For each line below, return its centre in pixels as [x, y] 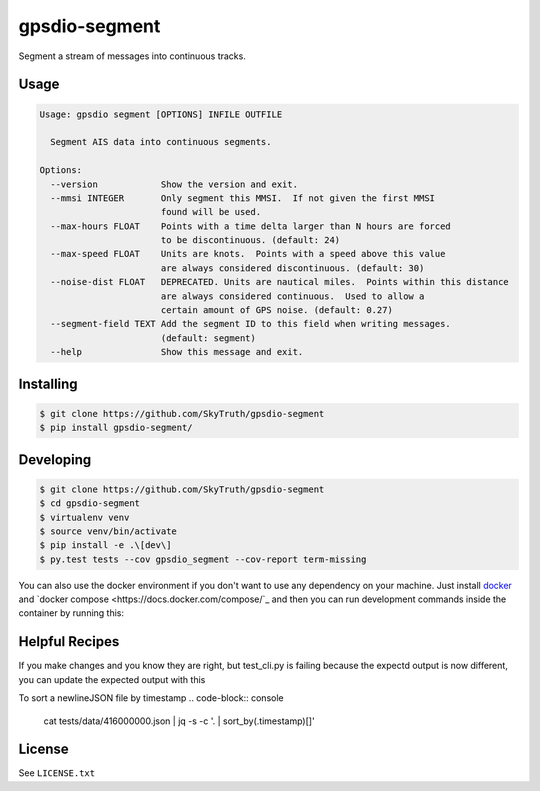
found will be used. [211, 212]
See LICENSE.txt [56, 773]
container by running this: [71, 613]
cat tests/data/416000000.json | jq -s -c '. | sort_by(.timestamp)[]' [179, 721]
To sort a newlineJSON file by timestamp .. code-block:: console [151, 698]
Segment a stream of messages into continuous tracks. [132, 56]
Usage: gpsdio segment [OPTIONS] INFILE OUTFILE [161, 114]
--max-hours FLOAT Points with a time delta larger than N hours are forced [251, 226]
